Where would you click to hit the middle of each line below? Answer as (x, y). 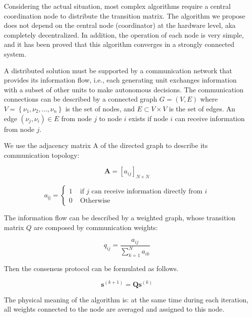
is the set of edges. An (202, 108)
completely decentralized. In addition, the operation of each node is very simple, (124, 34)
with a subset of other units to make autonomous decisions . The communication (124, 89)
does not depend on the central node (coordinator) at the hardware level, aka (120, 25)
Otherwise (95, 201)
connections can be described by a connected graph (81, 99)
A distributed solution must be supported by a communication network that (118, 70)
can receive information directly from (147, 192)
